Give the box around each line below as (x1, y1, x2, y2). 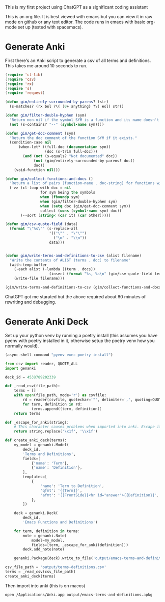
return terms (14, 411, 41, 416)
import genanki (5, 366, 36, 371)
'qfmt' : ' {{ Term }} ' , (40, 488, 82, 493)
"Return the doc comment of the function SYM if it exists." (9, 135, 137, 141)
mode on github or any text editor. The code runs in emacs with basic (5, 19, 146, 25)
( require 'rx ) (5, 81, 34, 86)
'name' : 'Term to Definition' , (40, 484, 105, 488)
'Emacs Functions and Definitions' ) (23, 520, 98, 525)
